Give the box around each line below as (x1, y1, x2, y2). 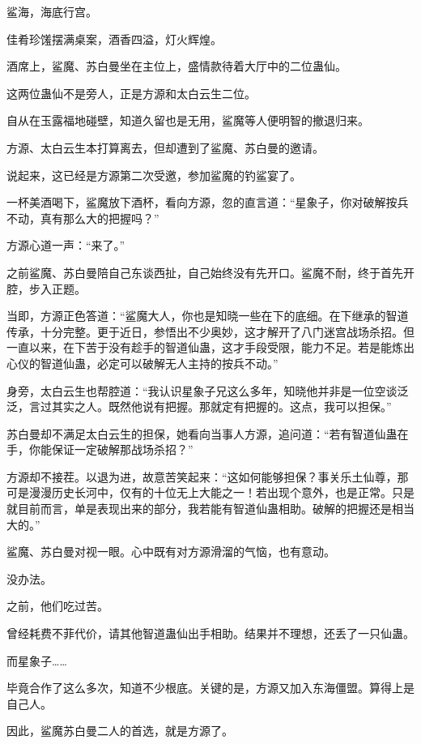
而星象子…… (6, 652, 67, 669)
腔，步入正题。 (6, 280, 86, 297)
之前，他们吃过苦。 (6, 597, 108, 614)
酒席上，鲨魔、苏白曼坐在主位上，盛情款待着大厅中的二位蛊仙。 (6, 58, 347, 75)
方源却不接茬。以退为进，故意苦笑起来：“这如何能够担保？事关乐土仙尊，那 (6, 468, 409, 485)
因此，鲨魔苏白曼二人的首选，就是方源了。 (6, 722, 233, 739)
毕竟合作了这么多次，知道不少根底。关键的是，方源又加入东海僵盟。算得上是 (6, 679, 415, 696)
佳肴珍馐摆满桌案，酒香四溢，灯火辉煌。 (6, 30, 222, 47)
